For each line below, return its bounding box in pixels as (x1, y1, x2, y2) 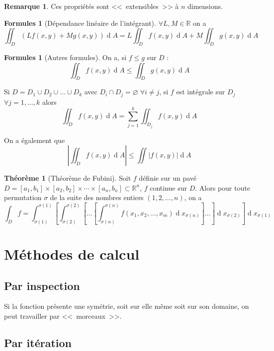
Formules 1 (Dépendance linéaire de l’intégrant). (4, 17, 156, 28)
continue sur (150, 182, 187, 193)
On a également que (4, 135, 65, 145)
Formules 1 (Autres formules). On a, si (4, 52, 127, 62)
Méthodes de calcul (4, 243, 140, 264)
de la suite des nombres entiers (50, 192, 144, 203)
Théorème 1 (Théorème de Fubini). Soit (4, 173, 131, 183)
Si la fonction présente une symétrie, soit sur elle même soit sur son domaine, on (4, 301, 249, 311)
